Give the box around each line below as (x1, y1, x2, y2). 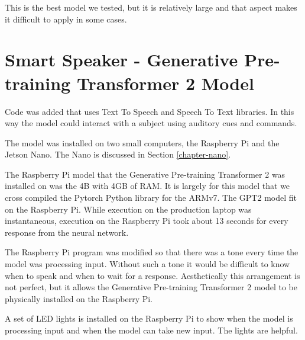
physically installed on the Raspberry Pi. (5, 292, 153, 304)
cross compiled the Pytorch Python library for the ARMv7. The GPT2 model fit (5, 191, 297, 204)
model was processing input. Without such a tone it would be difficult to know (5, 258, 290, 270)
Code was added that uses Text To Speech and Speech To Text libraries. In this (5, 105, 294, 117)
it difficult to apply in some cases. (5, 12, 127, 25)
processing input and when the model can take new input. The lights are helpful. (5, 324, 298, 336)
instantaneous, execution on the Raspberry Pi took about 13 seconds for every (5, 214, 288, 227)
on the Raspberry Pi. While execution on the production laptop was (5, 203, 252, 215)
